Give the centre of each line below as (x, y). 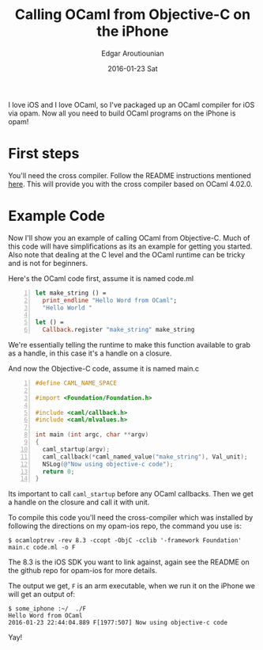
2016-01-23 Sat (133, 68)
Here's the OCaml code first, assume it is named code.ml (101, 278)
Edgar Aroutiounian (133, 53)
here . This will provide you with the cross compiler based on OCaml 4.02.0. (130, 184)
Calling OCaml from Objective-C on (133, 15)
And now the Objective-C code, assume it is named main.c (104, 369)
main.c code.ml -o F (42, 548)
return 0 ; (58, 471)
